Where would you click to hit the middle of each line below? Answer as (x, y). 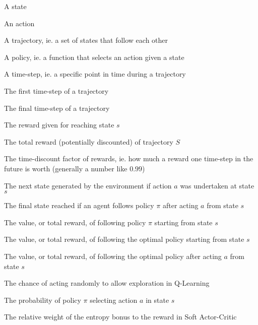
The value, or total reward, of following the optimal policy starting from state (124, 239)
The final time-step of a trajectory (57, 108)
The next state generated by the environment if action (88, 185)
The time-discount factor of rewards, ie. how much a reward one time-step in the (129, 158)
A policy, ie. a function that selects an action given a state (94, 57)
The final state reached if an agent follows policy (79, 205)
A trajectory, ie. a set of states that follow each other (86, 40)
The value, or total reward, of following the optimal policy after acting (113, 256)
